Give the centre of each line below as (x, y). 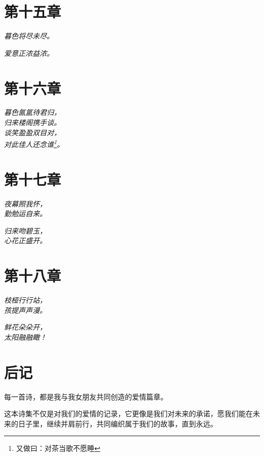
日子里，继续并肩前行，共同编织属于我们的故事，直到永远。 (118, 423)
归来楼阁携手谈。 (32, 122)
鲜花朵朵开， (25, 327)
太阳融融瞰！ (25, 337)
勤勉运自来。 (25, 213)
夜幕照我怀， (25, 203)
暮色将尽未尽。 (29, 36)
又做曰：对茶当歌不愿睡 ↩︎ (58, 448)
